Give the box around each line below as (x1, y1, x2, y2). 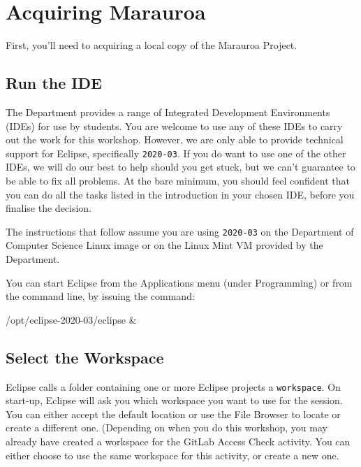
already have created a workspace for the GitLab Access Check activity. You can (6, 434, 351, 448)
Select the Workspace (6, 346, 164, 368)
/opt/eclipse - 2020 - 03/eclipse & (6, 312, 137, 326)
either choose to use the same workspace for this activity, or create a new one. (6, 447, 339, 462)
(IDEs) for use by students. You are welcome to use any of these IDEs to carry (6, 118, 343, 133)
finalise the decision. (6, 201, 92, 215)
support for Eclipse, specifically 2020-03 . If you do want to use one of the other (6, 145, 346, 160)
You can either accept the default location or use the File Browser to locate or (6, 406, 341, 421)
